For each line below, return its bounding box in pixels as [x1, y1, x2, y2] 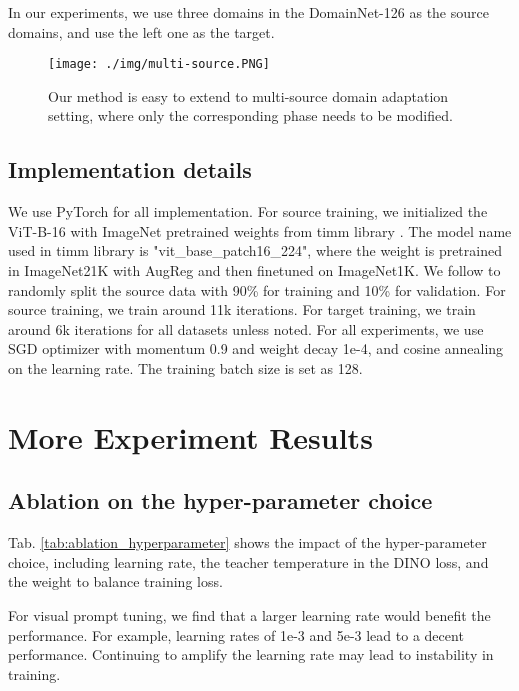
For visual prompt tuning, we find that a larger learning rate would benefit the [8, 604, 491, 625]
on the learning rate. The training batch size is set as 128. [8, 357, 363, 378]
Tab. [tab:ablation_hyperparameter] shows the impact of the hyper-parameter [8, 532, 487, 553]
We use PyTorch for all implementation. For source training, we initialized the [8, 201, 488, 222]
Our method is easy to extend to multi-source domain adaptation [48, 85, 449, 106]
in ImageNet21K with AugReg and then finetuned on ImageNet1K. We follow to [8, 260, 501, 281]
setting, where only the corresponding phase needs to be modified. [48, 105, 453, 126]
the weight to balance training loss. [8, 571, 223, 592]
